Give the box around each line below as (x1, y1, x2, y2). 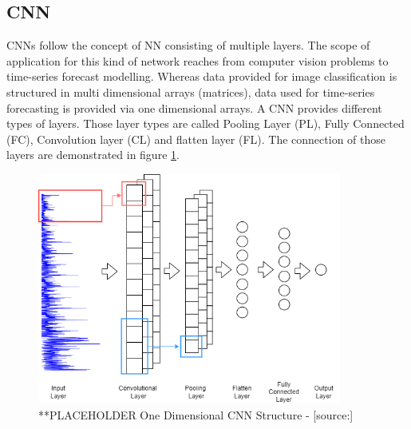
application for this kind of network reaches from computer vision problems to (6, 52, 389, 69)
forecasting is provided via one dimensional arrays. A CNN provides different (6, 99, 382, 116)
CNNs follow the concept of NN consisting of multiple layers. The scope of (6, 37, 370, 54)
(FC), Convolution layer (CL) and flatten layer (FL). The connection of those (6, 130, 385, 147)
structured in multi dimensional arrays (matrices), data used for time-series (6, 83, 375, 100)
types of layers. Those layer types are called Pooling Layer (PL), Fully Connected (6, 115, 405, 132)
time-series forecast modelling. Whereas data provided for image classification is (6, 68, 397, 85)
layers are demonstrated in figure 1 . (6, 146, 180, 163)
